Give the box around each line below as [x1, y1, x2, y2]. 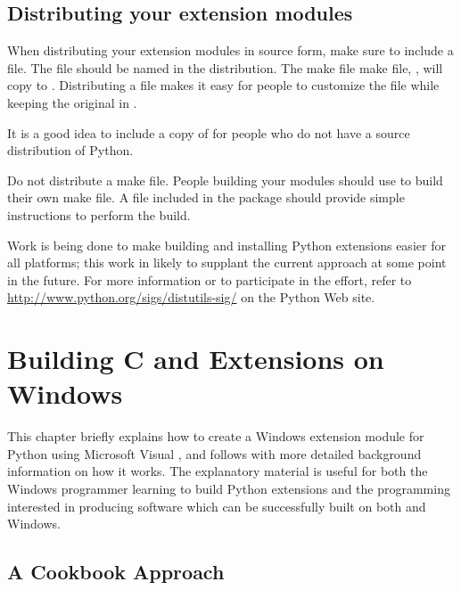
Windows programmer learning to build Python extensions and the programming [7, 479, 450, 498]
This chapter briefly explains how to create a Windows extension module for [7, 427, 424, 446]
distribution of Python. [7, 141, 134, 160]
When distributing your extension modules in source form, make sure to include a [7, 41, 454, 60]
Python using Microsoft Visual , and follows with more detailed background [7, 444, 422, 463]
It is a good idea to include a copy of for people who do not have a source [7, 123, 410, 142]
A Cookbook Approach [7, 558, 225, 586]
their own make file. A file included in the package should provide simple [7, 188, 405, 207]
